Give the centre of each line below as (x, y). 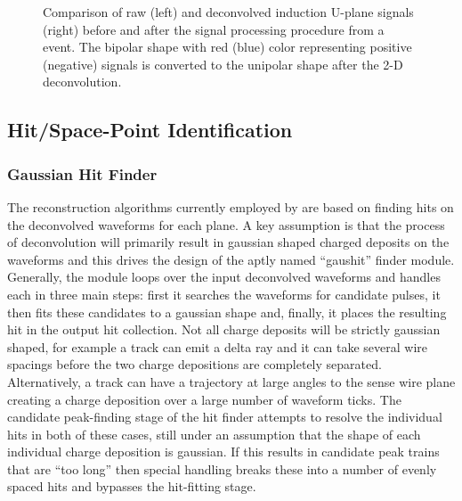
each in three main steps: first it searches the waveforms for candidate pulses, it (224, 294)
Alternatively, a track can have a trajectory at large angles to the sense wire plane (231, 381)
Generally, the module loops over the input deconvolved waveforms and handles (224, 277)
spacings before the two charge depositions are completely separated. (195, 364)
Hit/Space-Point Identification (150, 130)
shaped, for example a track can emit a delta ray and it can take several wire (218, 346)
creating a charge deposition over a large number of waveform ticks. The (204, 399)
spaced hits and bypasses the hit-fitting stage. (132, 486)
